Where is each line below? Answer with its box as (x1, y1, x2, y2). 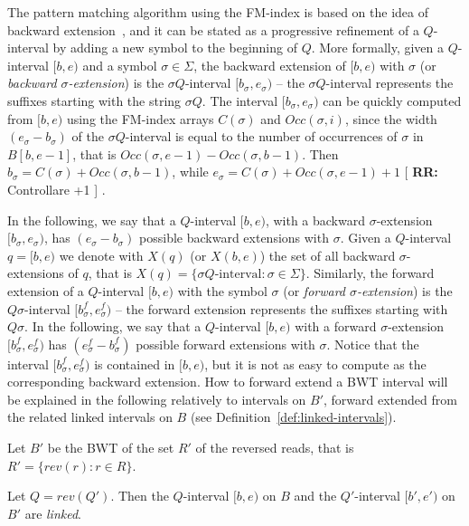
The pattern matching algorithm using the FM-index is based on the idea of (7, 3, 429, 21)
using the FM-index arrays (66, 109, 214, 128)
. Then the (110, 486, 169, 505)
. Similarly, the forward (305, 263, 435, 282)
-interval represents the (325, 73, 454, 92)
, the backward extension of (193, 55, 346, 74)
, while (172, 162, 209, 181)
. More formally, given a (311, 38, 445, 57)
